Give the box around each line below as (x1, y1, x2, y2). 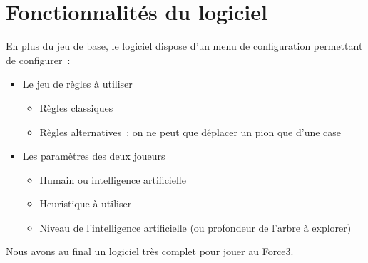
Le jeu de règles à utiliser (22, 76, 133, 91)
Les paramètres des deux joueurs (22, 148, 165, 163)
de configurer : (6, 52, 71, 67)
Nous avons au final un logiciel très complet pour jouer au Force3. (6, 244, 294, 259)
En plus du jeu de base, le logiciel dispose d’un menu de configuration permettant (6, 38, 363, 53)
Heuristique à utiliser (39, 196, 132, 211)
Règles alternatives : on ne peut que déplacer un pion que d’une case (39, 124, 342, 139)
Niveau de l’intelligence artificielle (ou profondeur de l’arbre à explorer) (39, 220, 352, 234)
